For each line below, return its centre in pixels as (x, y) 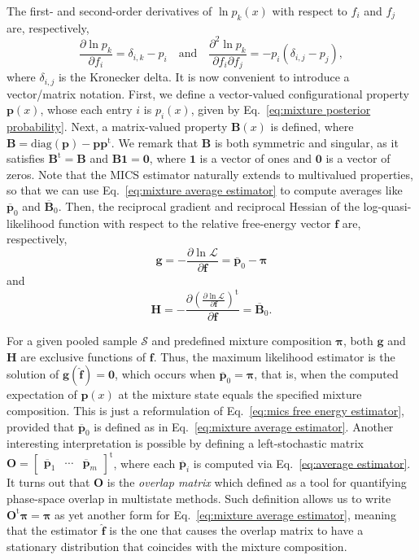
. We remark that (155, 142)
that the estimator (52, 530)
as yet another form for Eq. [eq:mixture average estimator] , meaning (225, 514)
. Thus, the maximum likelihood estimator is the (274, 356)
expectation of (42, 394)
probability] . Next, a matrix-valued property (117, 127)
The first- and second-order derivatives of (109, 11)
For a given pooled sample (72, 341)
